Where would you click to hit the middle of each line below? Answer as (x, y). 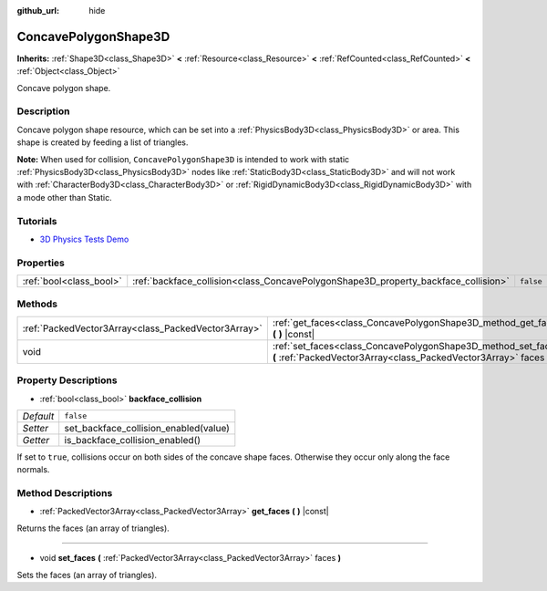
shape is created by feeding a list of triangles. (103, 142)
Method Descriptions (65, 493)
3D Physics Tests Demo (84, 239)
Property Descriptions (67, 380)
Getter (36, 440)
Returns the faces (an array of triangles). (93, 528)
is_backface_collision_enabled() (132, 440)
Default (38, 416)
